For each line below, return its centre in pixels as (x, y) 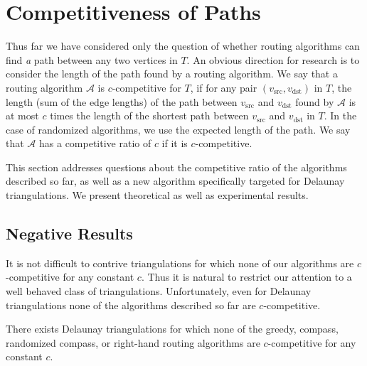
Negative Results (69, 233)
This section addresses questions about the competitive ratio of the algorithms (176, 167)
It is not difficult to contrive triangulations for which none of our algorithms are (180, 263)
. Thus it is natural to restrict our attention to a (246, 277)
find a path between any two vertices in (92, 59)
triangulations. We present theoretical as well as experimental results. (157, 195)
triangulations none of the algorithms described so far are (131, 305)
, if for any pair (224, 87)
